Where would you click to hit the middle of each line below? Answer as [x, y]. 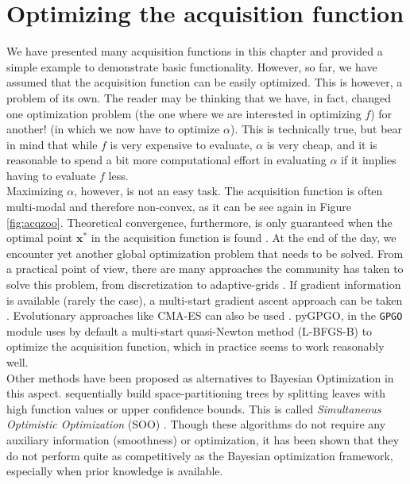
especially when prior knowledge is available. [115, 471]
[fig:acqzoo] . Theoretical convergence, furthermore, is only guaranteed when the [199, 222]
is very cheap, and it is [322, 144]
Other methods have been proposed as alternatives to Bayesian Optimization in [200, 377]
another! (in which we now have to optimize [113, 129]
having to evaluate [51, 175]
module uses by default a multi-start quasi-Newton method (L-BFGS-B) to [190, 330]
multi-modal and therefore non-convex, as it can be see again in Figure [179, 207]
